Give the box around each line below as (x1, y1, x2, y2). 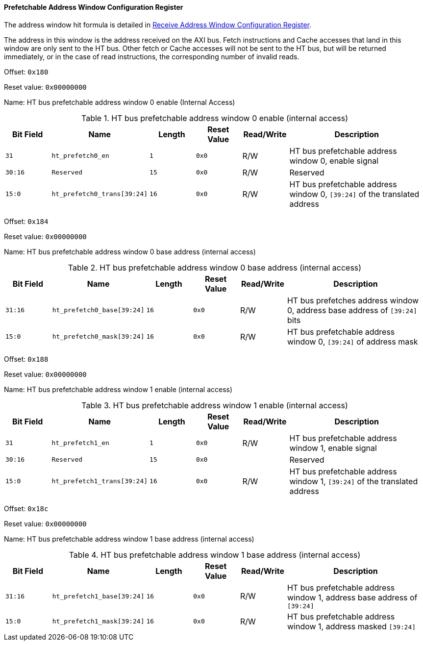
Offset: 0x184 (4, 217, 49, 225)
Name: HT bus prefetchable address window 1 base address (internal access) (4, 534, 254, 543)
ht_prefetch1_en (51, 439, 109, 447)
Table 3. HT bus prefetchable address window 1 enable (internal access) (81, 400, 348, 410)
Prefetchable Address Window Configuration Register (4, 3, 183, 11)
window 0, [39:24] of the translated (289, 189, 420, 199)
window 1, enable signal (289, 443, 377, 453)
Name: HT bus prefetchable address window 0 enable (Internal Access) (4, 98, 235, 106)
